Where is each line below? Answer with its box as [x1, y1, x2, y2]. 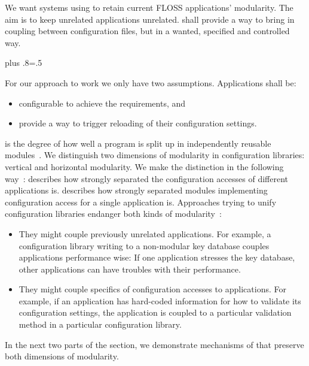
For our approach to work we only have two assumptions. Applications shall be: [5, 76, 296, 89]
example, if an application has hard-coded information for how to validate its [19, 294, 301, 307]
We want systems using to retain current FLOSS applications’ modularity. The [5, 1, 293, 13]
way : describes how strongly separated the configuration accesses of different [5, 172, 288, 184]
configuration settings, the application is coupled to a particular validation [19, 306, 292, 319]
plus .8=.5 [5, 56, 42, 69]
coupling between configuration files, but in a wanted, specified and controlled [5, 25, 290, 37]
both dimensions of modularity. [5, 350, 119, 362]
